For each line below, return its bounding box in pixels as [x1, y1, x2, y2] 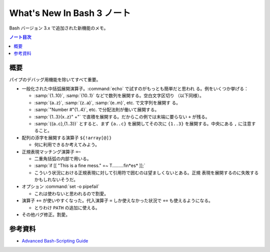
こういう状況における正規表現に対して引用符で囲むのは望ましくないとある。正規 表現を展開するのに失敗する [34, 169, 259, 175]
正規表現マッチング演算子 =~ [21, 148, 81, 154]
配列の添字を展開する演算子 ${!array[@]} [21, 134, 112, 140]
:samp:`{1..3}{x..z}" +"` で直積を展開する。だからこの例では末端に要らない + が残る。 [34, 113, 210, 119]
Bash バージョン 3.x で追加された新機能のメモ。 [9, 25, 108, 31]
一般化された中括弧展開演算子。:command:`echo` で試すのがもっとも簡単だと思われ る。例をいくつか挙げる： [21, 85, 248, 92]
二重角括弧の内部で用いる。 [34, 155, 91, 161]
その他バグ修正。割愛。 [21, 211, 70, 217]
